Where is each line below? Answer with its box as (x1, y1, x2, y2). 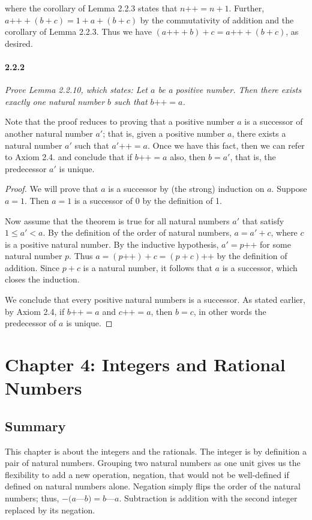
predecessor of (5, 317, 56, 329)
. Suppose (271, 182, 307, 195)
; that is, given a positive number (103, 127, 225, 139)
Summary (5, 416, 66, 435)
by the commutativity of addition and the (140, 13, 294, 26)
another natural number (5, 127, 93, 139)
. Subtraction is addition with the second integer (119, 492, 298, 504)
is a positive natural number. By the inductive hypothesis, (5, 238, 219, 250)
